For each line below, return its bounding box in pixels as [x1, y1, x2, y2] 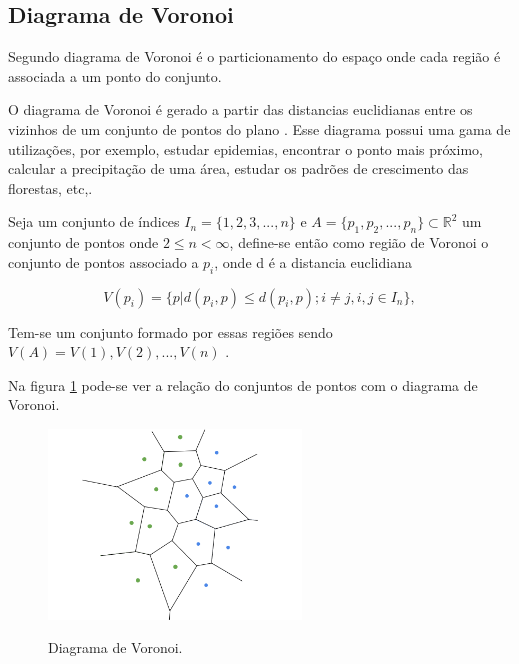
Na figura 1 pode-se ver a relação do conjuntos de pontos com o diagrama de [8, 374, 478, 395]
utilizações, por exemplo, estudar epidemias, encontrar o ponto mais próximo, [8, 138, 483, 159]
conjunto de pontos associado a [8, 251, 199, 272]
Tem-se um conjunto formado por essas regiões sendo [8, 321, 333, 342]
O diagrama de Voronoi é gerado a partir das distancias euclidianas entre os [8, 99, 473, 120]
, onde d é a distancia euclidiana [214, 251, 412, 272]
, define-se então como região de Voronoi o [229, 232, 489, 253]
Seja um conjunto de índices [8, 211, 180, 232]
